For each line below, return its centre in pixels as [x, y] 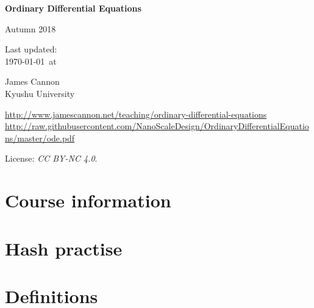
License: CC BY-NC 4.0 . [51, 158]
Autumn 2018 [30, 28]
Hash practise [64, 248]
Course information [88, 200]
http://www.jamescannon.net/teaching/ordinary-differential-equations [136, 114]
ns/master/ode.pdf [40, 138]
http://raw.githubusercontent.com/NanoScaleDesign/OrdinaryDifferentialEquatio [157, 126]
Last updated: [31, 49]
